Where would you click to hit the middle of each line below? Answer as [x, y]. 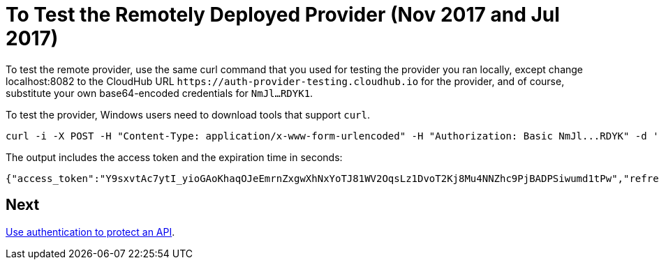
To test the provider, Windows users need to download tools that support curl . [188, 114]
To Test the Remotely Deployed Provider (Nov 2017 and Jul [283, 15]
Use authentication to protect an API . [90, 232]
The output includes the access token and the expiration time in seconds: [174, 157]
